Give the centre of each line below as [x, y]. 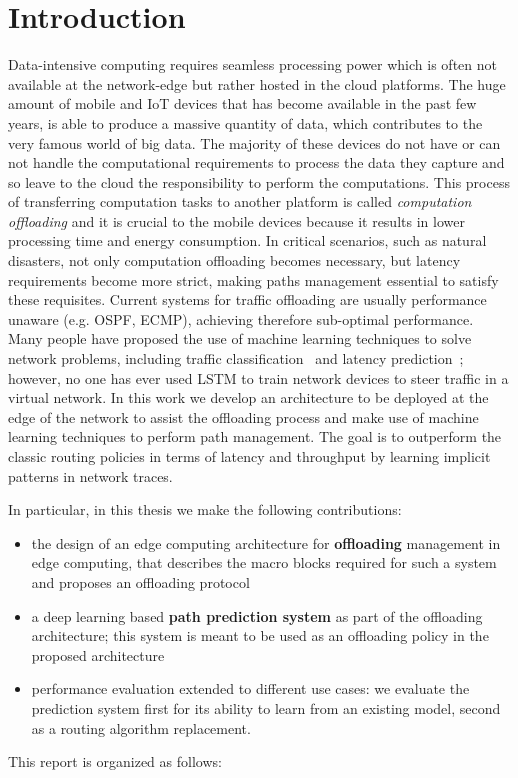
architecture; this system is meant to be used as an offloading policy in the [260, 635]
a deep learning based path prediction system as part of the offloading [257, 615]
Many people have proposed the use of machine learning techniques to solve [240, 338]
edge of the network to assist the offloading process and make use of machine [243, 416]
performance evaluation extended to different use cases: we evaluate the [250, 688]
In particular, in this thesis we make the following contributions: [205, 509]
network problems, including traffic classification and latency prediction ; [236, 358]
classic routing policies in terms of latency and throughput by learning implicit [249, 456]
